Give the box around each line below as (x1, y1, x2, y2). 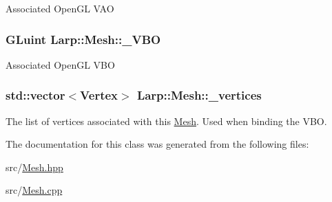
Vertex (80, 87, 118, 104)
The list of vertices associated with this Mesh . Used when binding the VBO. (6, 113, 327, 128)
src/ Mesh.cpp (6, 183, 63, 197)
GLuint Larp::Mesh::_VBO (6, 30, 161, 47)
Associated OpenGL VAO (6, 1, 114, 15)
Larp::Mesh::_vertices (136, 87, 262, 104)
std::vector (6, 87, 65, 104)
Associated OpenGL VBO (6, 57, 115, 71)
